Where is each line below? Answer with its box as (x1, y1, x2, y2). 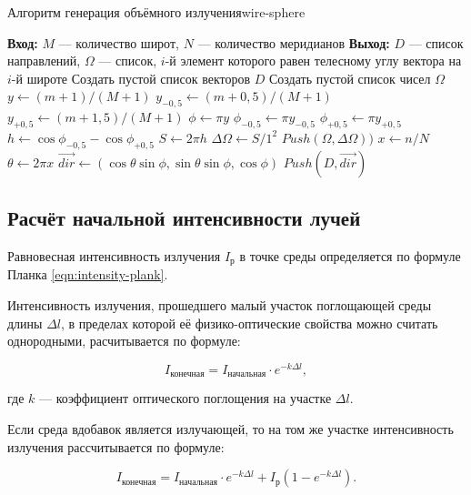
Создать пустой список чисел (268, 68, 431, 87)
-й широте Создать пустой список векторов (11, 68, 251, 87)
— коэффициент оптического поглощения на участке (39, 389, 332, 408)
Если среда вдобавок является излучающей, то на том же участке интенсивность (7, 419, 454, 438)
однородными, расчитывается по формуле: (7, 331, 241, 350)
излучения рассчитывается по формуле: (7, 437, 225, 456)
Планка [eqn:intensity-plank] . (7, 265, 168, 284)
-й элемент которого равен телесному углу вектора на (165, 51, 462, 70)
